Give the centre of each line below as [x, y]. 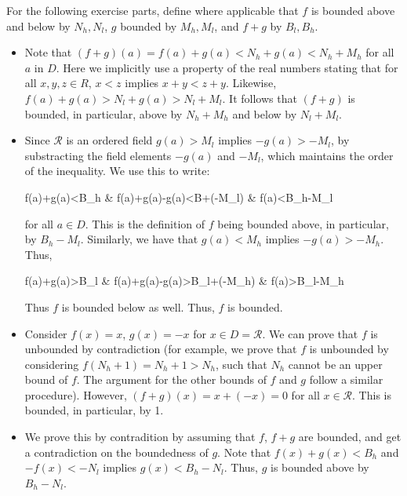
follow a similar [346, 379]
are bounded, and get [350, 437]
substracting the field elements [98, 155]
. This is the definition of [145, 223]
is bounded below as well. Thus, [138, 306]
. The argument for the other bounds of [171, 379]
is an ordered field [109, 140]
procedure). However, [76, 394]
